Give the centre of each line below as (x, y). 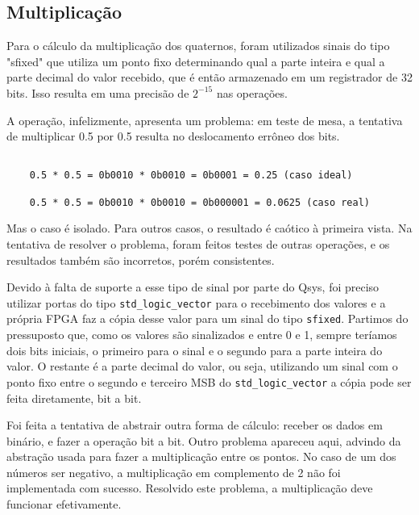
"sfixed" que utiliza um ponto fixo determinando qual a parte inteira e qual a (196, 61)
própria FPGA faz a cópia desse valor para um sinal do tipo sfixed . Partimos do (207, 318)
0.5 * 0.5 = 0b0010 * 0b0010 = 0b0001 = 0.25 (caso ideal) (191, 176)
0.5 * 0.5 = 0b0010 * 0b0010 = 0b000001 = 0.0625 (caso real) (200, 202)
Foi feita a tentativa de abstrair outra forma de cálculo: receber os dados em (195, 425)
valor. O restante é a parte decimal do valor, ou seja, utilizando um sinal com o (202, 366)
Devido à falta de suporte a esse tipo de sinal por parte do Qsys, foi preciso (193, 287)
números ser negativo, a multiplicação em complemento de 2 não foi (174, 472)
